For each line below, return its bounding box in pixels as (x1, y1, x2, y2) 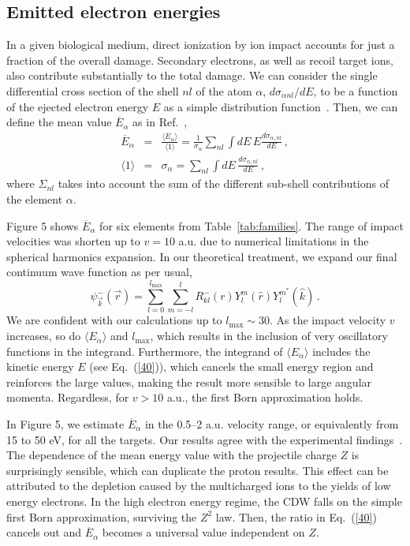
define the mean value (6, 114, 112, 130)
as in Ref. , (132, 114, 188, 130)
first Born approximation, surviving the (6, 508, 197, 525)
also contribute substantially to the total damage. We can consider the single (6, 67, 378, 84)
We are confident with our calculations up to (6, 312, 222, 328)
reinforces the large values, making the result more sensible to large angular (6, 373, 372, 390)
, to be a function (313, 82, 398, 99)
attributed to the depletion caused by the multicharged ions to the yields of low (6, 477, 391, 494)
